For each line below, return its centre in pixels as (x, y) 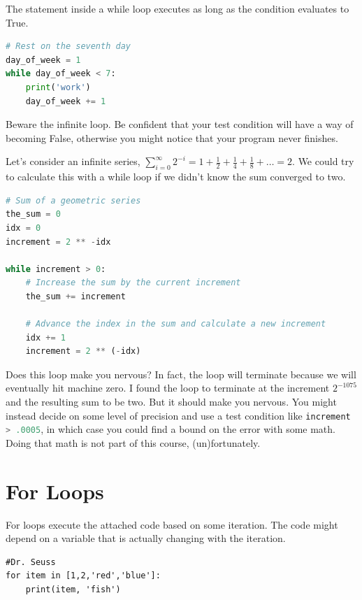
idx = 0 (23, 228)
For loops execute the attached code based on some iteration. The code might (172, 524)
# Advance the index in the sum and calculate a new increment (176, 324)
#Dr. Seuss (31, 562)
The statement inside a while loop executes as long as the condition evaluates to (178, 8)
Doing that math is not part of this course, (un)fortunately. (133, 442)
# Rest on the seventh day (68, 47)
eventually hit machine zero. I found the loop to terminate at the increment (168, 388)
